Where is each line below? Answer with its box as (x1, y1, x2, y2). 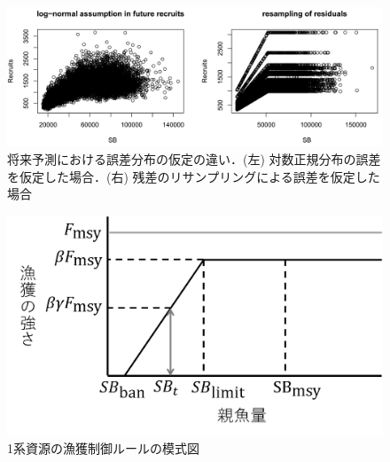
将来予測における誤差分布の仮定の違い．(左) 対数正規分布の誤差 (7, 149, 381, 168)
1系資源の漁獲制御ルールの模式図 (7, 439, 199, 458)
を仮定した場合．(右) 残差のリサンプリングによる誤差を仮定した (7, 167, 380, 185)
